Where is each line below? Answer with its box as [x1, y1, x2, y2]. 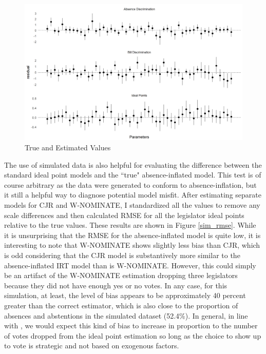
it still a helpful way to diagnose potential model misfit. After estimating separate [4, 189, 261, 200]
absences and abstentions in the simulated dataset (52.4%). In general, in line [4, 310, 248, 321]
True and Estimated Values [25, 142, 111, 152]
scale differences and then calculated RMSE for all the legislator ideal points [4, 209, 244, 220]
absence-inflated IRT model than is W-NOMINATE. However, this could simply [4, 260, 256, 270]
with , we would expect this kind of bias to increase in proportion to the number [4, 320, 258, 331]
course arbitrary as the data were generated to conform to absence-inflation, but [4, 179, 257, 190]
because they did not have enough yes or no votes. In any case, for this [4, 280, 227, 290]
